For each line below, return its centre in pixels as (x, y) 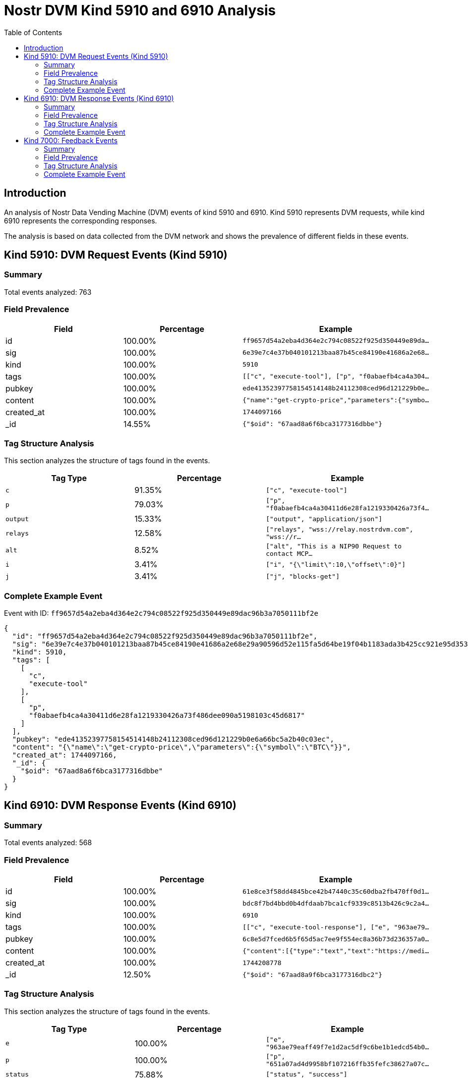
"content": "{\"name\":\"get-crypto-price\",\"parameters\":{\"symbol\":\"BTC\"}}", (181, 747)
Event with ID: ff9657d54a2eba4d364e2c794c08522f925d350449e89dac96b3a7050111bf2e (161, 613)
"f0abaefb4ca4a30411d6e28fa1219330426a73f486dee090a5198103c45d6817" (167, 716)
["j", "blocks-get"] (303, 576)
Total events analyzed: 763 (48, 292)
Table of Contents (33, 32)
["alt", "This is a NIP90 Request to (334, 546)
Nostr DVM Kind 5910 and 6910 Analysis (140, 10)
